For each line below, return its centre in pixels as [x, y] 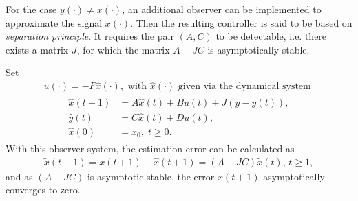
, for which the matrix [123, 49]
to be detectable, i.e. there [271, 36]
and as [19, 176]
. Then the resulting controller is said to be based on [241, 22]
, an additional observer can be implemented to [222, 9]
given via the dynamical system [244, 87]
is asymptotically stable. [259, 49]
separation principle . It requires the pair [90, 36]
